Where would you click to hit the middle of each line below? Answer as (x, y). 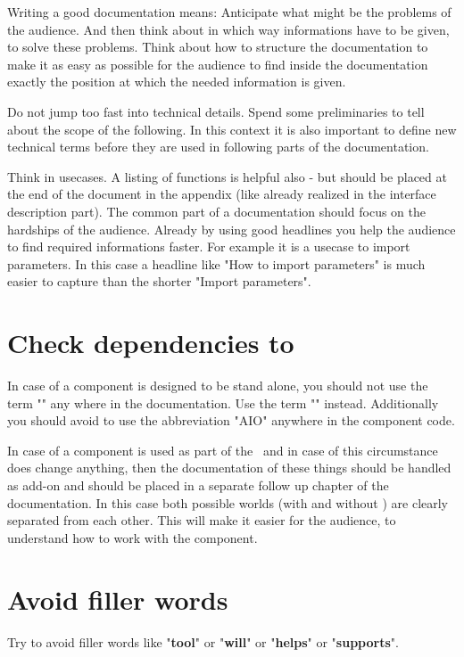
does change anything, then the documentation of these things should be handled (229, 468)
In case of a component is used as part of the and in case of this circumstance (223, 450)
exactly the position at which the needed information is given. (177, 82)
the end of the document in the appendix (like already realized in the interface (222, 194)
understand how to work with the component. (133, 537)
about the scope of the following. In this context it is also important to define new (232, 129)
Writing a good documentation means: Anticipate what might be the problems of (229, 12)
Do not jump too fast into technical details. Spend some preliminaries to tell (216, 111)
